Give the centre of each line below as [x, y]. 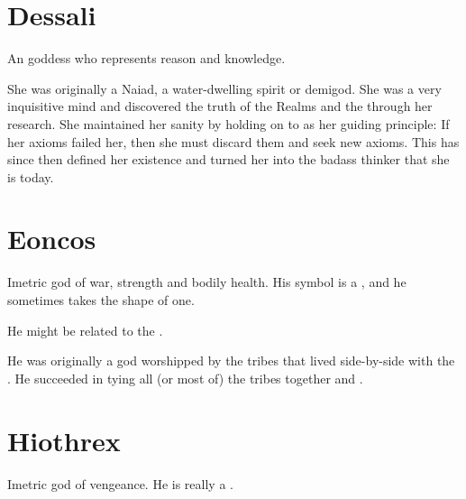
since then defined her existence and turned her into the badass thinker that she [228, 159]
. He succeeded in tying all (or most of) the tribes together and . [185, 378]
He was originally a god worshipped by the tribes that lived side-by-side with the [231, 360]
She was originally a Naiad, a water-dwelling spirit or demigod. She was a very [224, 88]
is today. [31, 176]
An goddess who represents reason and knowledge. [146, 58]
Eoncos [52, 239]
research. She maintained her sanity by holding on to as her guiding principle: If [228, 123]
